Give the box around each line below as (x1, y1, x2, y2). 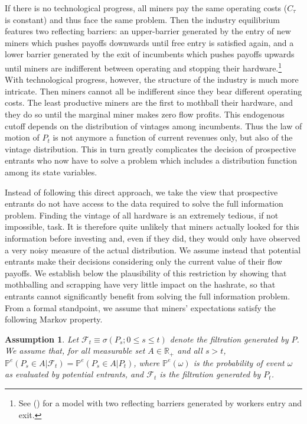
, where (133, 356, 160, 368)
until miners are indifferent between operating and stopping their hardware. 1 (5, 60, 282, 74)
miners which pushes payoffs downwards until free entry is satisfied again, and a (5, 36, 294, 48)
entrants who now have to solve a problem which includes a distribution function (5, 154, 298, 167)
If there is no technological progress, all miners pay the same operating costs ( (5, 2, 288, 14)
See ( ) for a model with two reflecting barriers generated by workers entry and (18, 396, 302, 409)
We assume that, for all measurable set (5, 344, 145, 357)
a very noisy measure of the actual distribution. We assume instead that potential (5, 243, 301, 256)
